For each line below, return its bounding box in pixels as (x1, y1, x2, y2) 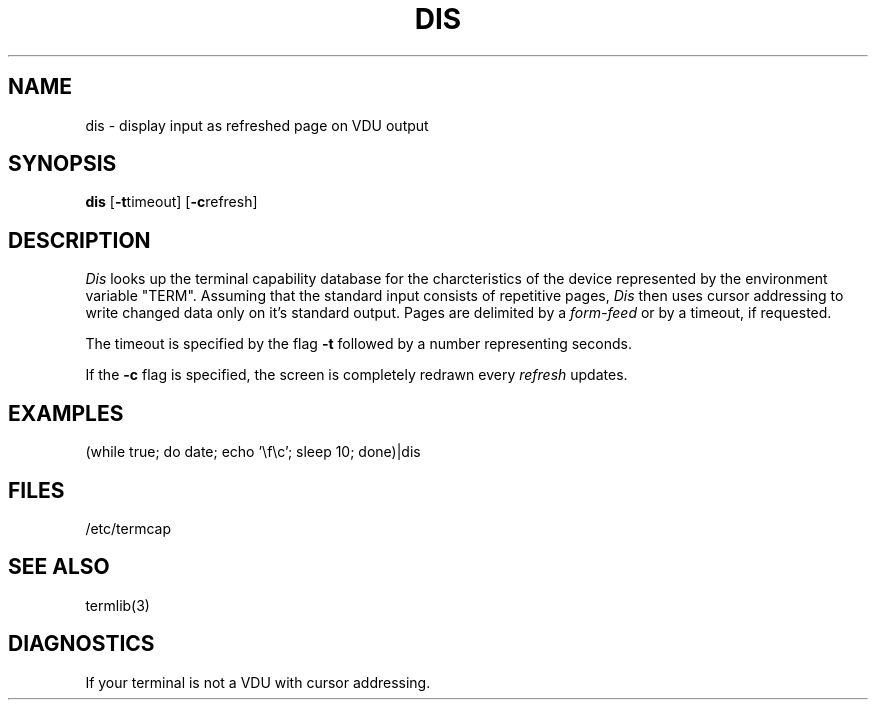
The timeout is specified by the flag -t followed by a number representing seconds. (85, 335, 632, 353)
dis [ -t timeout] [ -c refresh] (85, 193, 258, 211)
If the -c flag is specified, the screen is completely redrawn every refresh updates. (85, 366, 628, 384)
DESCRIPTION (8, 227, 151, 253)
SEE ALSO (8, 554, 110, 580)
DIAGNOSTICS (8, 631, 155, 657)
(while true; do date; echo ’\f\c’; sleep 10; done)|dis (85, 443, 421, 461)
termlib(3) (85, 596, 150, 614)
